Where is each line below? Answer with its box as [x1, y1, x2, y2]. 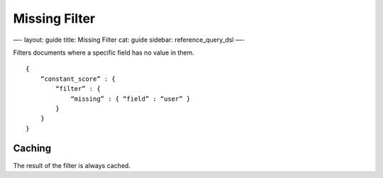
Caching [13, 143, 52, 155]
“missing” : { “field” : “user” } [70, 94, 191, 103]
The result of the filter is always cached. [13, 161, 131, 169]
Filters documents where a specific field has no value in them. [13, 48, 195, 57]
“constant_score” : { [40, 74, 116, 83]
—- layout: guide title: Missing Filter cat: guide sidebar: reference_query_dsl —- [13, 35, 245, 44]
